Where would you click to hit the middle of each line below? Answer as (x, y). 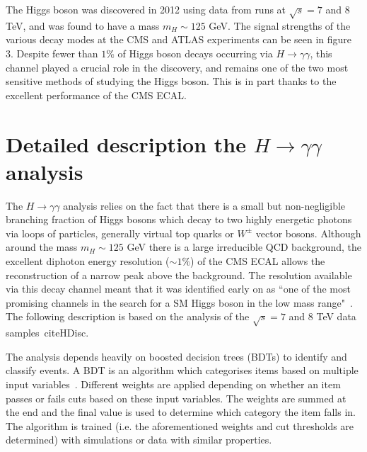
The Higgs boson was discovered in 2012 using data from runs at (146, 9)
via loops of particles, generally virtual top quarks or (120, 233)
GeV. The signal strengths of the (280, 25)
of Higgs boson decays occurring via (195, 53)
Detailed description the (126, 143)
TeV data (336, 316)
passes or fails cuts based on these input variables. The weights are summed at (176, 398)
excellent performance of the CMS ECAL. (96, 95)
